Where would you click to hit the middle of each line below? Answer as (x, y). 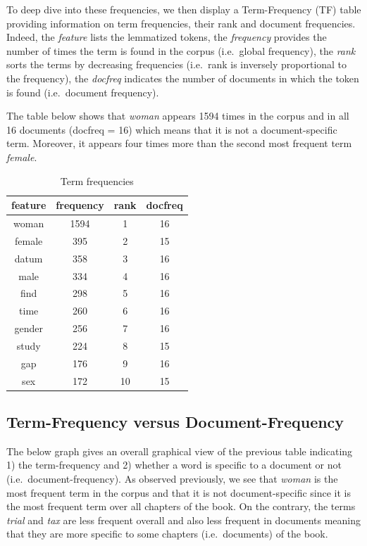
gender (29, 328)
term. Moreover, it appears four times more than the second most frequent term (179, 143)
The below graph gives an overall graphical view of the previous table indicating (180, 451)
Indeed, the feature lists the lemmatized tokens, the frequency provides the (167, 37)
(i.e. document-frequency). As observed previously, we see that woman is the (172, 479)
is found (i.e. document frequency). (83, 92)
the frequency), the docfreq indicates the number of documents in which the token (183, 78)
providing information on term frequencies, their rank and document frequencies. (181, 23)
